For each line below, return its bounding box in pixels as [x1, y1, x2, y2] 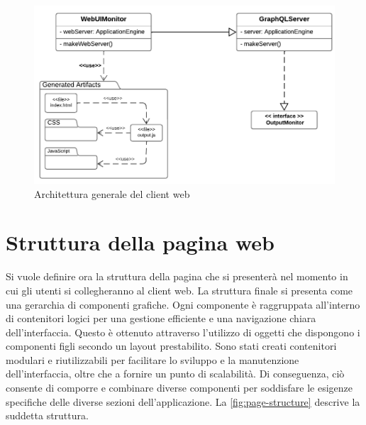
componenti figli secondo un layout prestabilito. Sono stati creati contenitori [6, 338, 337, 353]
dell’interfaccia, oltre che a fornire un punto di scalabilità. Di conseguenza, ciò [6, 366, 345, 381]
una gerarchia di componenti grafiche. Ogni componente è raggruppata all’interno [6, 297, 360, 311]
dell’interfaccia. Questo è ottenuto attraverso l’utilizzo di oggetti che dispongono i [6, 324, 360, 339]
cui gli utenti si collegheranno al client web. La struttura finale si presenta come [6, 282, 353, 297]
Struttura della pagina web [6, 228, 274, 257]
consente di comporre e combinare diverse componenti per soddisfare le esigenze [6, 380, 353, 395]
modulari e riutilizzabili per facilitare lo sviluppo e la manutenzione [6, 352, 299, 367]
